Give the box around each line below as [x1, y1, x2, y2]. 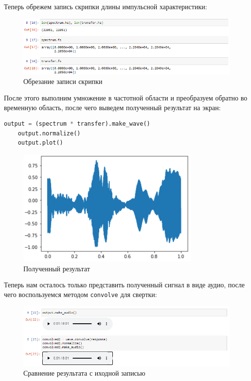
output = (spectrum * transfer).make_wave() [4, 120, 150, 128]
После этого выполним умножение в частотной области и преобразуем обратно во [4, 93, 248, 103]
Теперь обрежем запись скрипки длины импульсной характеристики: [4, 1, 207, 11]
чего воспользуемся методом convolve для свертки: [4, 289, 157, 299]
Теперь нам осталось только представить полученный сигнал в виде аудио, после [4, 280, 245, 290]
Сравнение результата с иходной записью [23, 368, 145, 378]
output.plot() [18, 139, 63, 147]
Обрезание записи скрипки [23, 76, 103, 86]
